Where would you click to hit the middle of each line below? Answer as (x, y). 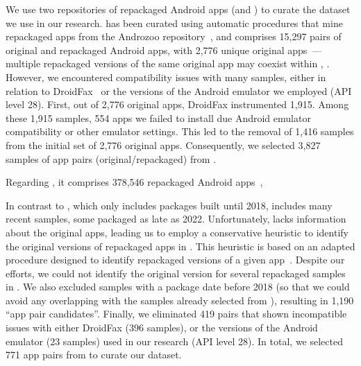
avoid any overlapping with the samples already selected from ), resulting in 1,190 (180, 300)
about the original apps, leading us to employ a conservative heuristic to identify (177, 232)
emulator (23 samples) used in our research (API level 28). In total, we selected (174, 341)
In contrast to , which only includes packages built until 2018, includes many (169, 205)
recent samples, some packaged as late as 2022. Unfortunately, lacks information (176, 219)
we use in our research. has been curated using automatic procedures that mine (174, 23)
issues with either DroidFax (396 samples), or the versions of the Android (162, 328)
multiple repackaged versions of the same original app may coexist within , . (168, 63)
